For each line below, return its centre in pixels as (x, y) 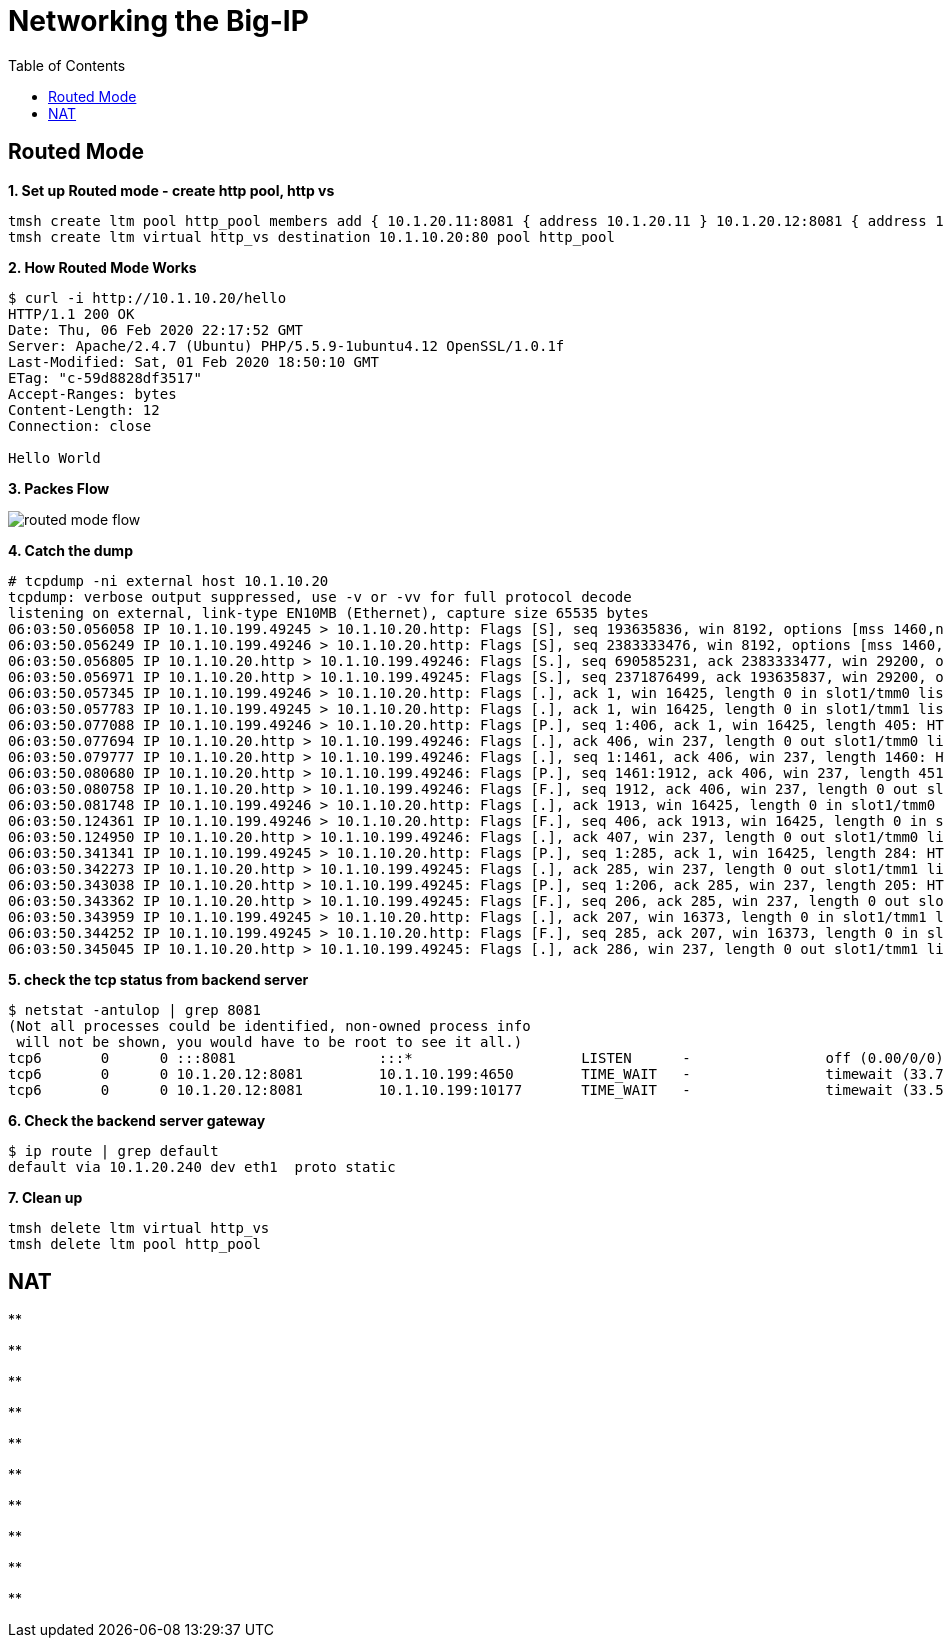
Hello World (54, 457)
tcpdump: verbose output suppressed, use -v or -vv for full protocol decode (320, 596)
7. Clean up (45, 1197)
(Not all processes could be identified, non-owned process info (269, 1025)
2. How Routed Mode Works (102, 267)
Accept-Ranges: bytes (92, 393)
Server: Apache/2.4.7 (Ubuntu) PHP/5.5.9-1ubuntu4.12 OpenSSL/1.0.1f (286, 345)
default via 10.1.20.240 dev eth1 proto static (202, 1166)
